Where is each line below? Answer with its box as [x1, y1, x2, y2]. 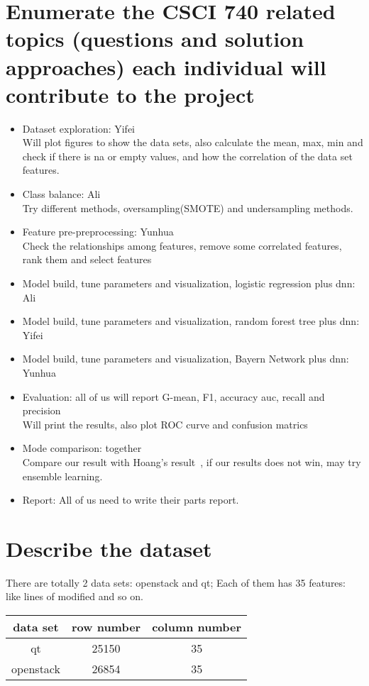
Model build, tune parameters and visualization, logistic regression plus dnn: [22, 276, 356, 291]
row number [71, 619, 141, 636]
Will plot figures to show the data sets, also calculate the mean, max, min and [22, 135, 363, 150]
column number [152, 619, 242, 636]
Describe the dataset [6, 533, 212, 563]
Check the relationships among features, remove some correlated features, [22, 238, 342, 253]
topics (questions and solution [6, 24, 304, 53]
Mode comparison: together [22, 441, 142, 455]
